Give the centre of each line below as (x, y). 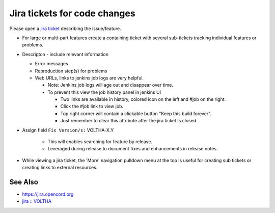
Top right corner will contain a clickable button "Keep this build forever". (136, 113)
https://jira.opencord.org (48, 194)
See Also (24, 182)
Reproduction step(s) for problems (71, 71)
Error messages (51, 64)
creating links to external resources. (60, 168)
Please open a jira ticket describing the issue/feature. (65, 29)
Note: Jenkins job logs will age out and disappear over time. (110, 85)
